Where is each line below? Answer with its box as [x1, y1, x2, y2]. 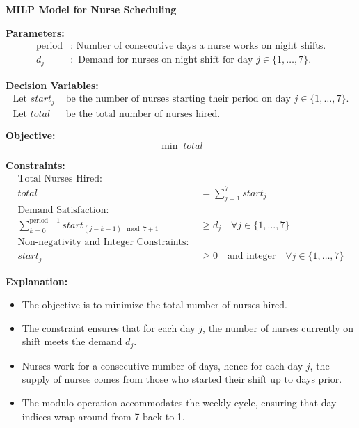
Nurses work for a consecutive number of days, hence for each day [22, 358, 303, 372]
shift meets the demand [22, 334, 122, 349]
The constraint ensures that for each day [22, 320, 196, 335]
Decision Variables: [6, 77, 99, 92]
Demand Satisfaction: [17, 205, 109, 216]
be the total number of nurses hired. [65, 109, 221, 119]
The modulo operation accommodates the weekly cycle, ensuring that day [22, 395, 337, 410]
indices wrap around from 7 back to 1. [22, 409, 185, 423]
